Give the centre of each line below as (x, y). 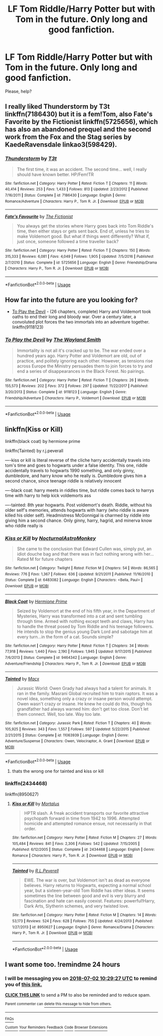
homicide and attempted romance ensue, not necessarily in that (88, 823)
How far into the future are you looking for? (72, 300)
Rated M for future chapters (45, 559)
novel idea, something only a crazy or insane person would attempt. (85, 699)
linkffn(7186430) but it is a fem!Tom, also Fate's (79, 114)
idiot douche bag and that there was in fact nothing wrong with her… (85, 554)
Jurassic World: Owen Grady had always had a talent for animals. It (84, 689)
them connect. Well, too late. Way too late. (59, 714)
